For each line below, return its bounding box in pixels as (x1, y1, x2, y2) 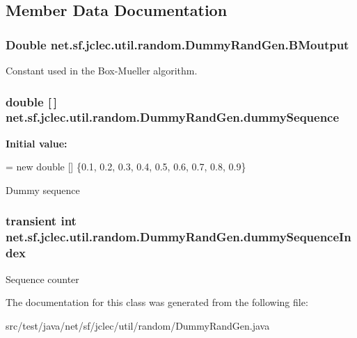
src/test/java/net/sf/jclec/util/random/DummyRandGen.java (6, 318, 270, 332)
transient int (6, 212, 77, 230)
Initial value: (6, 136, 68, 150)
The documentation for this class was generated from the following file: (6, 295, 308, 309)
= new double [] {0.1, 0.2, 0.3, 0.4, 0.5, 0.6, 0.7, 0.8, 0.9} (6, 159, 246, 174)
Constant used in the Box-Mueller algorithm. (6, 63, 198, 77)
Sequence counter (6, 271, 79, 286)
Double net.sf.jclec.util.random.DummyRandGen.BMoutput (6, 35, 349, 53)
